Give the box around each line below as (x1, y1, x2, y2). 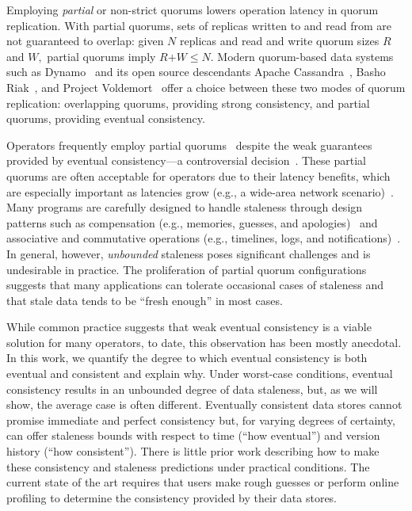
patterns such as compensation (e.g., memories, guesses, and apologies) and (6, 214, 378, 231)
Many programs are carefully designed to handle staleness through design (6, 199, 363, 215)
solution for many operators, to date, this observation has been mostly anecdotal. (6, 334, 402, 350)
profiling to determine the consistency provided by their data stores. (6, 489, 338, 505)
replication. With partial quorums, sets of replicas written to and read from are (6, 17, 391, 33)
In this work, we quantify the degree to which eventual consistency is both (6, 349, 368, 366)
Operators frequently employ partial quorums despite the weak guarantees (6, 136, 372, 153)
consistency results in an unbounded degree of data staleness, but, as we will (6, 380, 378, 397)
